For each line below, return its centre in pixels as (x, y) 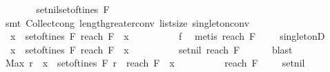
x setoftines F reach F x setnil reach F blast (151, 49)
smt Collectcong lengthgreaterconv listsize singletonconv (127, 22)
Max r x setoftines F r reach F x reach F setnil (155, 63)
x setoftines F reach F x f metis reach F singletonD (167, 36)
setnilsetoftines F (73, 9)
